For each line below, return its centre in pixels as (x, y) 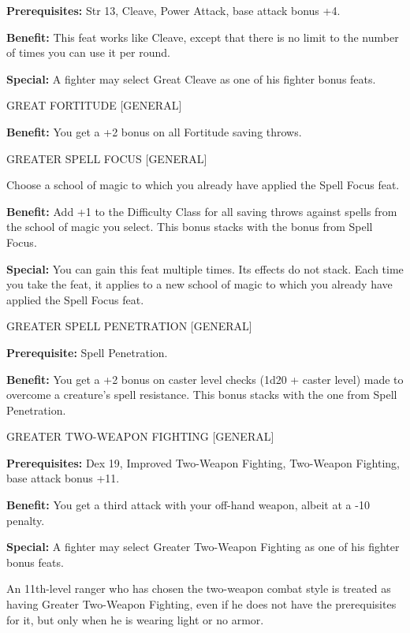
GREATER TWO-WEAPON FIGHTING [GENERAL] (140, 436)
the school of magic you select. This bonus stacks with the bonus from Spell (190, 227)
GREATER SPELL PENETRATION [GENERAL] (129, 326)
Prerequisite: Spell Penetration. (87, 352)
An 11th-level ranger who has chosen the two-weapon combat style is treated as (199, 588)
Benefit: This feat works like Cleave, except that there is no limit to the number (203, 37)
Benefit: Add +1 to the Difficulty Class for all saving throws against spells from (202, 211)
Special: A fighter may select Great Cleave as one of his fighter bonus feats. (191, 78)
